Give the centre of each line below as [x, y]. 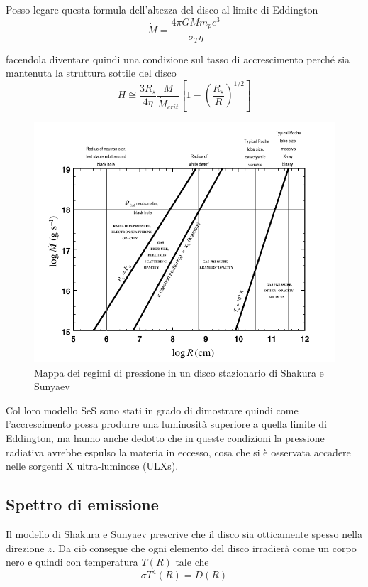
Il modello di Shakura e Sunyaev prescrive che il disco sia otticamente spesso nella [184, 533]
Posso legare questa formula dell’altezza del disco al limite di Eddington [162, 9]
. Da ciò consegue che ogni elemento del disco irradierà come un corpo [204, 548]
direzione [25, 548]
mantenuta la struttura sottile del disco [91, 73]
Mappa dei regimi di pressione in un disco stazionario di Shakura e [179, 372]
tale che [192, 562]
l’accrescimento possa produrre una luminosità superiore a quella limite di [166, 424]
